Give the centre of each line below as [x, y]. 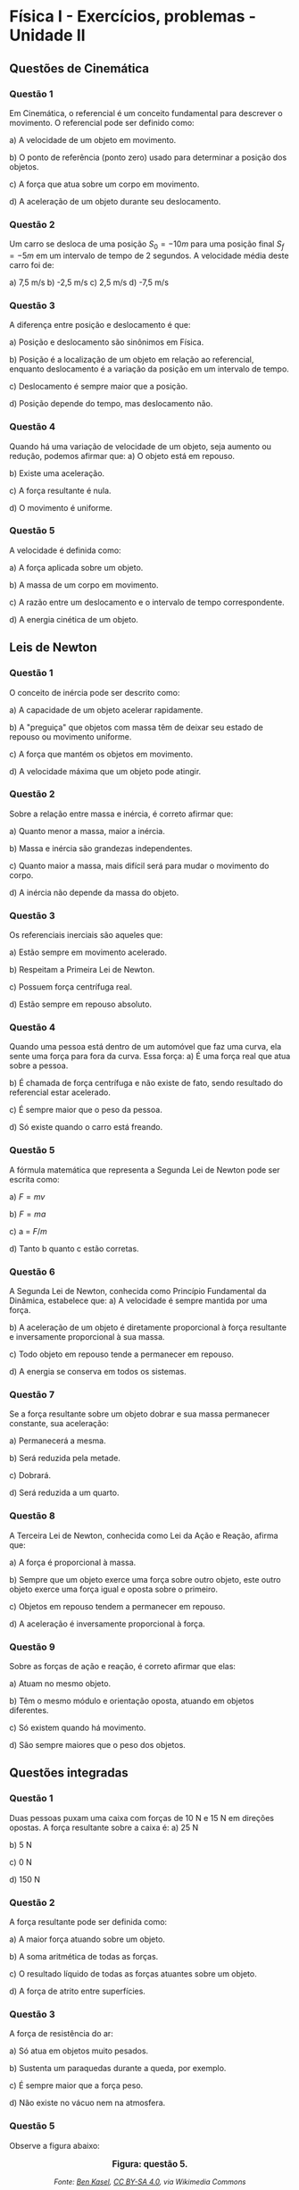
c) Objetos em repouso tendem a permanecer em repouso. [117, 1606]
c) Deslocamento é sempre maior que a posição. [99, 387]
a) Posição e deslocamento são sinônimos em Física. [107, 342]
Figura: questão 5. [150, 2164]
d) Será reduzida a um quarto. [64, 1492]
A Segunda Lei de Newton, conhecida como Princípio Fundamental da [138, 1291]
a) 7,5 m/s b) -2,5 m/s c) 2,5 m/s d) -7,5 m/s [89, 282]
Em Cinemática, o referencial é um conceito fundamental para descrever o [146, 113]
